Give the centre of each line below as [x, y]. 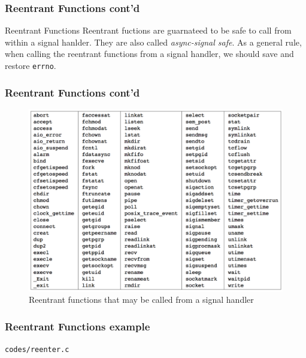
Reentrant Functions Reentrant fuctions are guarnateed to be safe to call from [148, 30]
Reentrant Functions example [78, 326]
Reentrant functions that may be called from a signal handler [141, 300]
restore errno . [31, 65]
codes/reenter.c [37, 350]
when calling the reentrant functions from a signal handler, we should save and [149, 54]
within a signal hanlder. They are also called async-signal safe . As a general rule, [153, 42]
